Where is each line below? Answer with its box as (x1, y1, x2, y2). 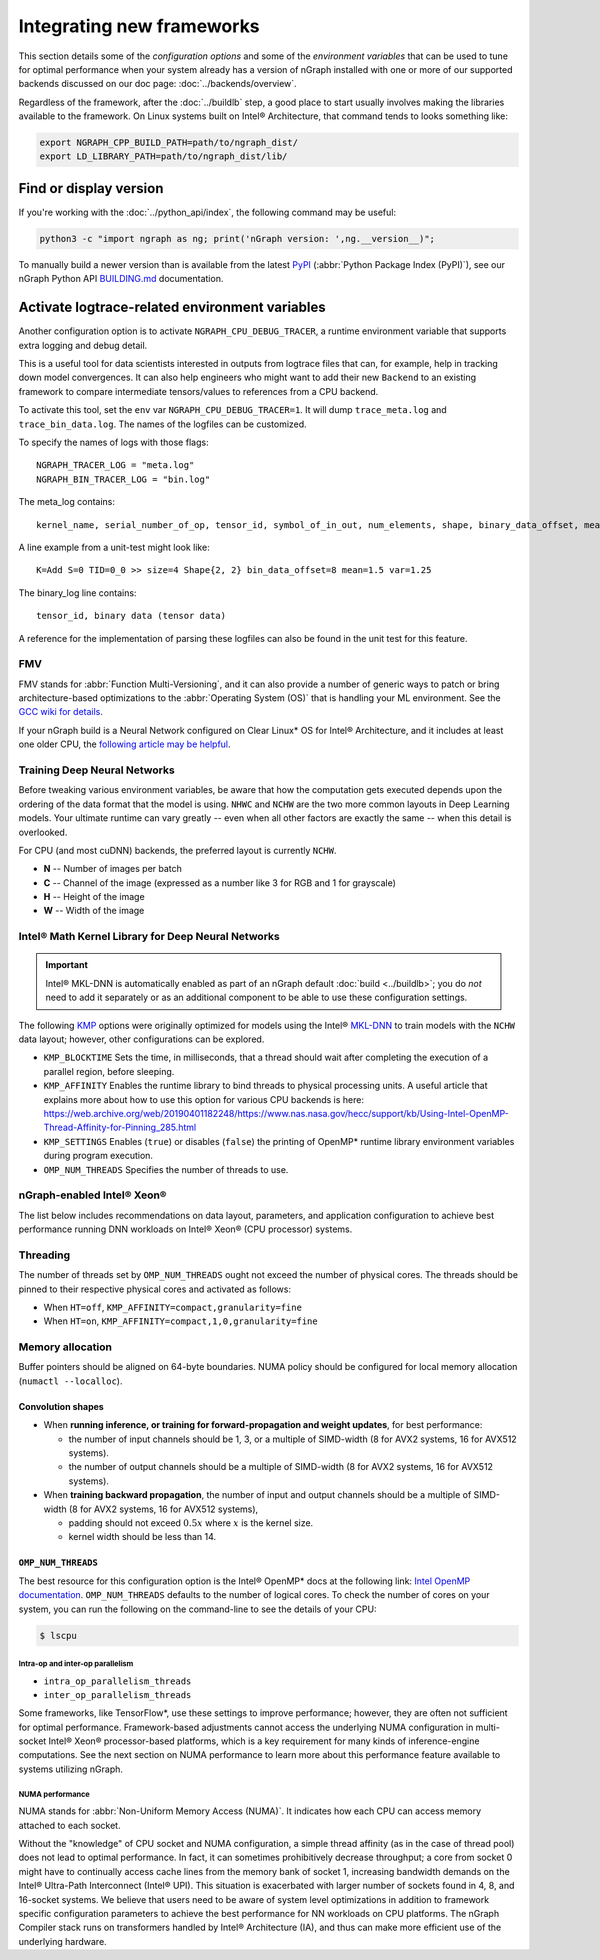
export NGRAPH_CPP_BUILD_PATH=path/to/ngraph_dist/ (39, 137, 299, 149)
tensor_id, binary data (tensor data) (36, 610, 227, 622)
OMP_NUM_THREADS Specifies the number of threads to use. (43, 1163, 289, 1175)
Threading (18, 1248, 71, 1262)
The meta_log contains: (18, 496, 115, 508)
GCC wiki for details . (18, 706, 104, 718)
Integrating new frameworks (18, 15, 260, 37)
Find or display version (18, 180, 164, 197)
